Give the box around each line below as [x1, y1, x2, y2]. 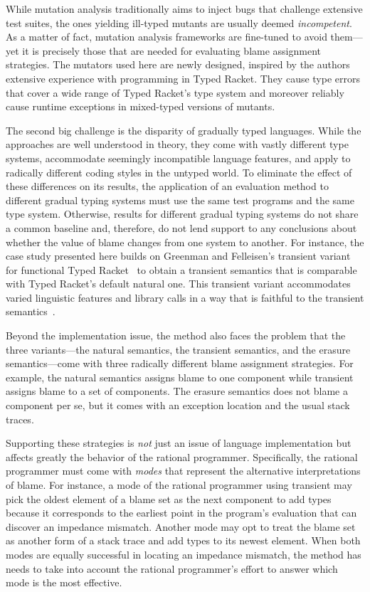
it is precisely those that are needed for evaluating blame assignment [22, 43, 322, 58]
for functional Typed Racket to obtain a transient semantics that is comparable [6, 262, 357, 277]
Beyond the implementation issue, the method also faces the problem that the [6, 328, 346, 343]
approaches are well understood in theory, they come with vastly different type [6, 137, 349, 152]
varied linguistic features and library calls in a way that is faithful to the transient [6, 290, 364, 305]
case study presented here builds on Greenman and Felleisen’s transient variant [6, 248, 351, 263]
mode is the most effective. [6, 575, 122, 590]
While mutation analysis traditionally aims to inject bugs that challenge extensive [6, 1, 363, 16]
